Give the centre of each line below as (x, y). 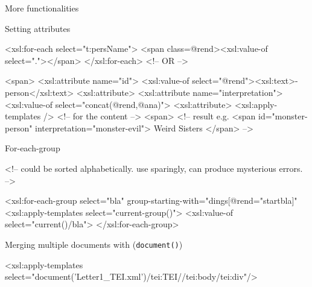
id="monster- (283, 116)
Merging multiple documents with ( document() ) (94, 244)
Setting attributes (38, 28)
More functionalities (42, 8)
